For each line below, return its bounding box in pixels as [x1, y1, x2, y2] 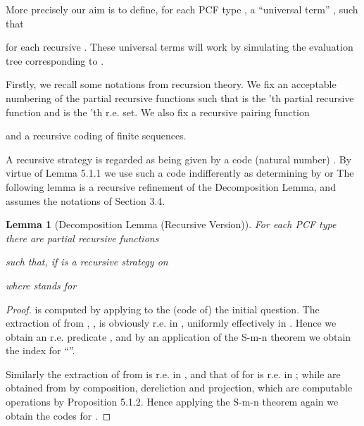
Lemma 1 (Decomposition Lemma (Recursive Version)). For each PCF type [6, 217, 337, 232]
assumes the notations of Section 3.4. [6, 193, 165, 208]
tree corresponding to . [6, 53, 104, 68]
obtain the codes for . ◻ [6, 408, 111, 422]
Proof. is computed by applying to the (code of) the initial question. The [6, 301, 320, 316]
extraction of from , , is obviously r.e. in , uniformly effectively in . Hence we [6, 315, 337, 330]
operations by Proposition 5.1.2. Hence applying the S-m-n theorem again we [6, 394, 339, 409]
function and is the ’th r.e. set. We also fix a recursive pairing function [6, 104, 310, 119]
